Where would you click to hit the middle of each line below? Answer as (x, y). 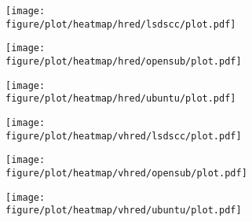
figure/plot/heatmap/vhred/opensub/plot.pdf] (126, 173)
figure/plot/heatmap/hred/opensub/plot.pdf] (124, 61)
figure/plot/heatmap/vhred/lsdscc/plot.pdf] (124, 136)
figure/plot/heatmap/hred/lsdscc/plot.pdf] (121, 24)
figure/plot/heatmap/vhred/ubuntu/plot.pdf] (124, 211)
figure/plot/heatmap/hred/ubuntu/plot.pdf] (121, 99)
